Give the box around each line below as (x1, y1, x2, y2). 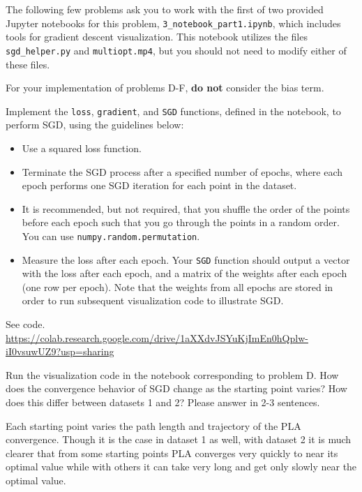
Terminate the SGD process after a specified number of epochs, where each (22, 164, 343, 179)
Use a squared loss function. (22, 140, 142, 155)
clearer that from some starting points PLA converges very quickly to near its (6, 445, 338, 460)
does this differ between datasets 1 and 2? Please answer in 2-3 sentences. (6, 394, 320, 409)
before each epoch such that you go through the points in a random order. (22, 215, 340, 230)
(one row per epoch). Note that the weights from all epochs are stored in (22, 279, 333, 294)
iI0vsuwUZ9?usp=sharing (6, 344, 114, 359)
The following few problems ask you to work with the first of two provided (6, 2, 324, 16)
